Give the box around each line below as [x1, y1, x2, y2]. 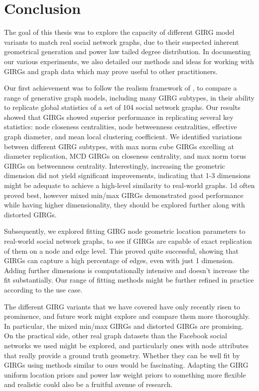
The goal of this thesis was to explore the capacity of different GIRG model [4, 27, 235, 37]
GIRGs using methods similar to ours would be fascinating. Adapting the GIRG [4, 360, 249, 370]
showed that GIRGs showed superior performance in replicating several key [4, 111, 234, 122]
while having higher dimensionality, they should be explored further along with [4, 199, 245, 210]
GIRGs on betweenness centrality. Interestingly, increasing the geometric [4, 160, 225, 171]
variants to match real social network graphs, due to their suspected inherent [4, 36, 239, 47]
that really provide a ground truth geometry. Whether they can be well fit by [4, 350, 240, 360]
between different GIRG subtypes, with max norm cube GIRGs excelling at [4, 141, 234, 151]
